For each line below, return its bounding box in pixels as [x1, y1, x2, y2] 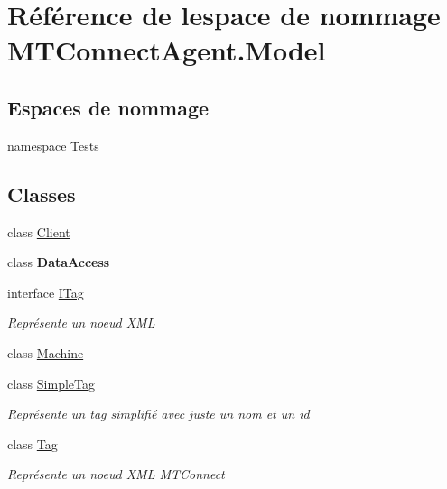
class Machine [7, 343, 84, 362]
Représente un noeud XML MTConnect [7, 465, 225, 484]
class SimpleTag [7, 374, 95, 392]
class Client [7, 222, 70, 241]
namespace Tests [7, 135, 99, 154]
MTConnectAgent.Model [7, 32, 326, 69]
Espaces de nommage [7, 93, 210, 121]
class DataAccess [7, 253, 110, 272]
